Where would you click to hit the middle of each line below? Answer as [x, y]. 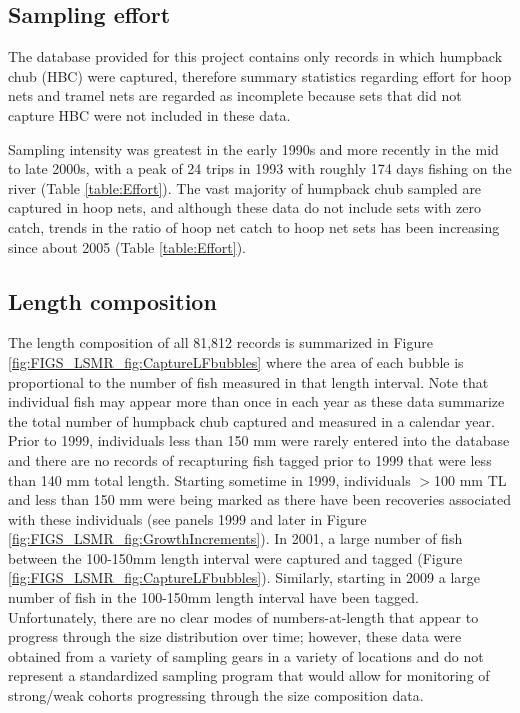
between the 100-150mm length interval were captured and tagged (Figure [235, 557]
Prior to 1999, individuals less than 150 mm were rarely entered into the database [259, 440]
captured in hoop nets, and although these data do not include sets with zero [244, 207]
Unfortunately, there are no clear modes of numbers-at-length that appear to [243, 616]
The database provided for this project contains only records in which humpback [255, 56]
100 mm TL [470, 479]
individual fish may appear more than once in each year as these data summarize [256, 401]
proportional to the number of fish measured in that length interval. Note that [248, 381]
